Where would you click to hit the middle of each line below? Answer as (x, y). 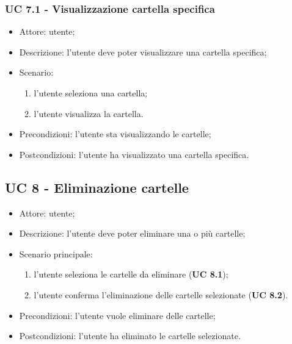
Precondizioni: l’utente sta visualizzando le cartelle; (115, 134)
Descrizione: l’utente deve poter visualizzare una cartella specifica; (143, 52)
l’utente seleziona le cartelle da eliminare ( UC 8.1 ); (131, 274)
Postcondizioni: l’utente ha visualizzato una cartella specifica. (134, 154)
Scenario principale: (56, 253)
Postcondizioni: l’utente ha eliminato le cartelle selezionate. (130, 336)
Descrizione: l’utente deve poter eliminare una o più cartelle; (132, 233)
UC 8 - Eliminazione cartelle (97, 187)
